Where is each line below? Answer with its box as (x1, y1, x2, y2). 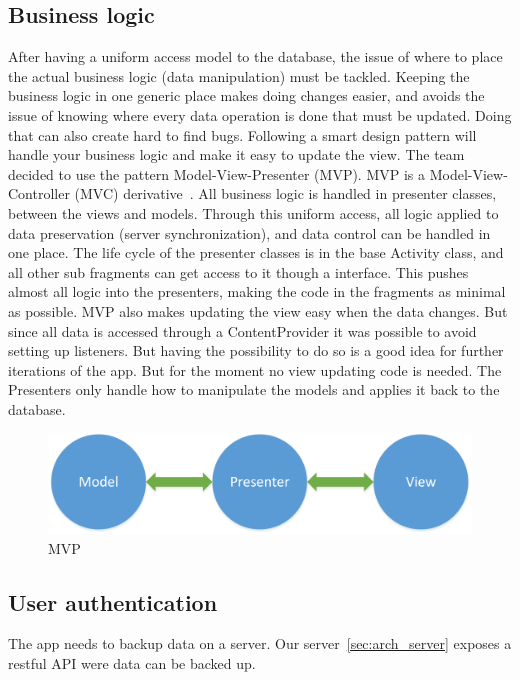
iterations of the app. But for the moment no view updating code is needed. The (8, 359, 502, 380)
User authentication (8, 586, 218, 617)
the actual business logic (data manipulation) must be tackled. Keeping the (8, 65, 470, 86)
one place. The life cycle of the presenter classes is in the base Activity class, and (8, 242, 504, 263)
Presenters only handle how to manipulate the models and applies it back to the (8, 379, 500, 400)
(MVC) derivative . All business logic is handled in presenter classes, (74, 183, 497, 204)
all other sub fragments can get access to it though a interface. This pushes (8, 261, 469, 282)
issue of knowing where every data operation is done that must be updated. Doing (8, 104, 512, 125)
